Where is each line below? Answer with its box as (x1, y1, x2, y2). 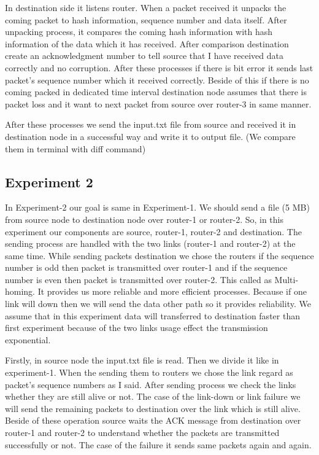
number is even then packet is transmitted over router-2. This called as (5, 273, 272, 286)
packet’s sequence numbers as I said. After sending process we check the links (5, 378, 296, 391)
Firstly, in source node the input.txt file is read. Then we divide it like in (5, 354, 279, 367)
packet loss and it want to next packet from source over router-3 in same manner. (5, 97, 312, 110)
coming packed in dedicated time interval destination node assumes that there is (5, 85, 307, 98)
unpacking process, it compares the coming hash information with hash (5, 25, 273, 38)
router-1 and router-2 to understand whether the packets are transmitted (5, 426, 280, 439)
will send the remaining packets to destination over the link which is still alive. (5, 402, 301, 414)
